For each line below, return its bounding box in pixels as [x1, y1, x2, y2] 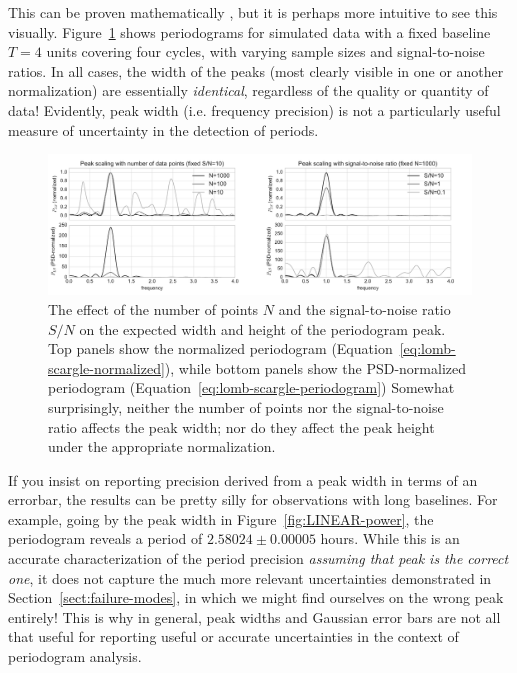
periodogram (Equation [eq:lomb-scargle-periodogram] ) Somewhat [48, 377, 455, 398]
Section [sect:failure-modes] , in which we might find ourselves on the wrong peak [8, 587, 504, 608]
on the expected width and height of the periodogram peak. [79, 318, 446, 339]
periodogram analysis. [8, 646, 142, 667]
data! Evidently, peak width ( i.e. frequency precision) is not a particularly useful [8, 99, 501, 120]
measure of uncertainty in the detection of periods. [8, 119, 319, 140]
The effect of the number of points [48, 298, 259, 319]
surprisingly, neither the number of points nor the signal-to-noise [48, 396, 444, 417]
